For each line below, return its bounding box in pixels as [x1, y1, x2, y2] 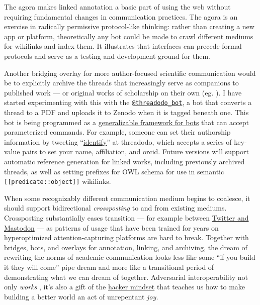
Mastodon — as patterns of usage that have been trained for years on [4, 222, 219, 233]
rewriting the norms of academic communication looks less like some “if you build [4, 252, 255, 262]
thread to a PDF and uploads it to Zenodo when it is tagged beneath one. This [4, 107, 249, 117]
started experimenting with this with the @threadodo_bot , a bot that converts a [4, 97, 252, 108]
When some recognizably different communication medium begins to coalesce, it [4, 192, 250, 203]
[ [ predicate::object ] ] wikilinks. [4, 176, 111, 186]
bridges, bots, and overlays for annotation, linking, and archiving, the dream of [4, 242, 247, 252]
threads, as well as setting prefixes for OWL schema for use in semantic [4, 166, 224, 176]
